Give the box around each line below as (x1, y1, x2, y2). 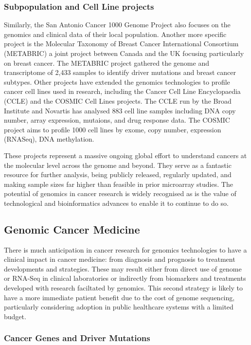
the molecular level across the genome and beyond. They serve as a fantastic (4, 160, 232, 170)
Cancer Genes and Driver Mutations (4, 332, 150, 344)
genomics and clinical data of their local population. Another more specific (4, 29, 227, 39)
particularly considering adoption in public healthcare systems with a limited (4, 302, 233, 312)
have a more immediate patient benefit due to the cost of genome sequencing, (4, 292, 235, 302)
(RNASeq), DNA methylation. (4, 134, 94, 144)
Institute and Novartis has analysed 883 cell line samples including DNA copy (4, 105, 236, 115)
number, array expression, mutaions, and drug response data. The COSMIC (4, 115, 230, 125)
